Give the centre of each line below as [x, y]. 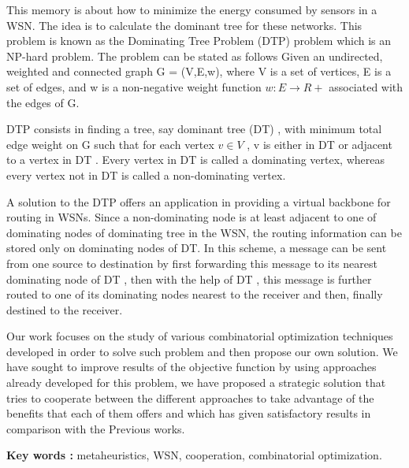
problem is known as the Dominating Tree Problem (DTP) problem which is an [199, 41]
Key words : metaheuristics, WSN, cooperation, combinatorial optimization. [194, 455]
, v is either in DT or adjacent [320, 144]
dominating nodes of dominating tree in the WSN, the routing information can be [204, 232]
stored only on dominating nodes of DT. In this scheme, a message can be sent [197, 248]
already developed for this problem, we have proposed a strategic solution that [196, 383]
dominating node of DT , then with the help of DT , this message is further [189, 279]
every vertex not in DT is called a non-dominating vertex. [146, 175]
